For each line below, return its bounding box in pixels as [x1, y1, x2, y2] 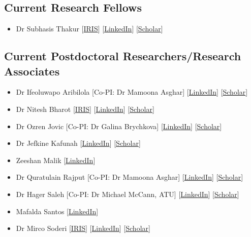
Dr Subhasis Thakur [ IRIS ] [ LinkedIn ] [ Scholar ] [16, 23, 163, 34]
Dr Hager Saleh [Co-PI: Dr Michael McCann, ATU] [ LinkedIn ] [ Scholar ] [16, 188, 239, 199]
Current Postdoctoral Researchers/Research [4, 48, 241, 64]
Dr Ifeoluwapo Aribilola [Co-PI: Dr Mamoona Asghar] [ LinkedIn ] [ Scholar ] [16, 87, 248, 97]
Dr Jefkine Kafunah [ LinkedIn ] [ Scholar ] [16, 138, 141, 148]
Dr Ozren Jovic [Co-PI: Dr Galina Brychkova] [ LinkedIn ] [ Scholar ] [16, 121, 222, 131]
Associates [4, 63, 60, 78]
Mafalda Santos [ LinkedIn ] [16, 206, 99, 216]
